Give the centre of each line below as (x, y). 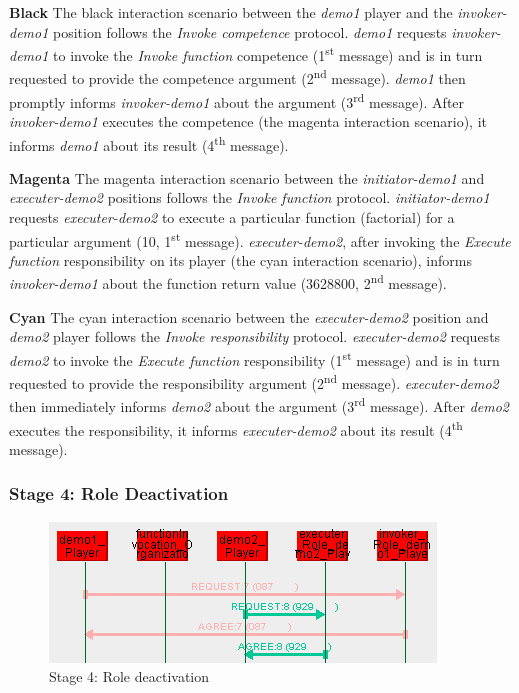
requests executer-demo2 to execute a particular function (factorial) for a (232, 216)
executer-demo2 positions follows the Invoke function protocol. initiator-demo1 (249, 197)
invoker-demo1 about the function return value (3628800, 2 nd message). (228, 282)
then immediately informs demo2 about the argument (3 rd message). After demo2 (259, 404)
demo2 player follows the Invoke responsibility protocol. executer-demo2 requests (255, 336)
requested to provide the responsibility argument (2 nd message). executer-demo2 (254, 381)
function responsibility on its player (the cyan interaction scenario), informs (240, 259)
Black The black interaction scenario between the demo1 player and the (231, 12)
